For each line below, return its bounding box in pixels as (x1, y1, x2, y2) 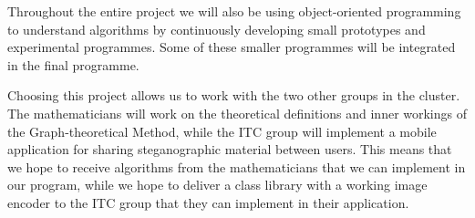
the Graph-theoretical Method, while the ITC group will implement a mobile (7, 121, 437, 140)
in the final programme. (7, 55, 139, 74)
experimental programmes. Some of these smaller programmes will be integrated (7, 37, 456, 57)
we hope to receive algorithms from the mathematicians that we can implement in (7, 157, 466, 176)
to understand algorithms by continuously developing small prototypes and (7, 19, 426, 38)
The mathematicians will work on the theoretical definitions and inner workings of (7, 103, 468, 122)
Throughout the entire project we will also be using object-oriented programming (7, 2, 461, 20)
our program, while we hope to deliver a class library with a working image (7, 175, 428, 194)
